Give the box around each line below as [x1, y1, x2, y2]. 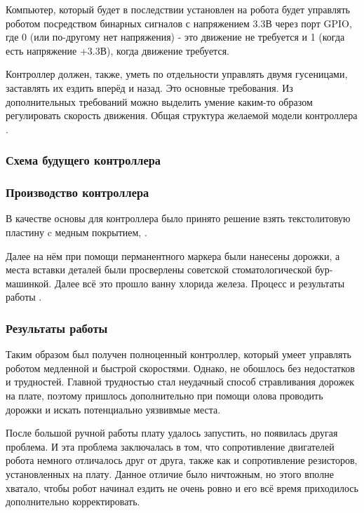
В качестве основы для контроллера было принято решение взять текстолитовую [6, 211, 351, 226]
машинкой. [6, 275, 52, 290]
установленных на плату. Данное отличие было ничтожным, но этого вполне [6, 466, 334, 481]
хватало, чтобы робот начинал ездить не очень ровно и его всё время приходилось [6, 480, 358, 495]
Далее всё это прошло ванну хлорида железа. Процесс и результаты [54, 275, 345, 290]
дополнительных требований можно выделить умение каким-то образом [6, 94, 313, 109]
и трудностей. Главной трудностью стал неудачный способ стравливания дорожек [6, 374, 354, 389]
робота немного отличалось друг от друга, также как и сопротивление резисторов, [6, 453, 358, 467]
